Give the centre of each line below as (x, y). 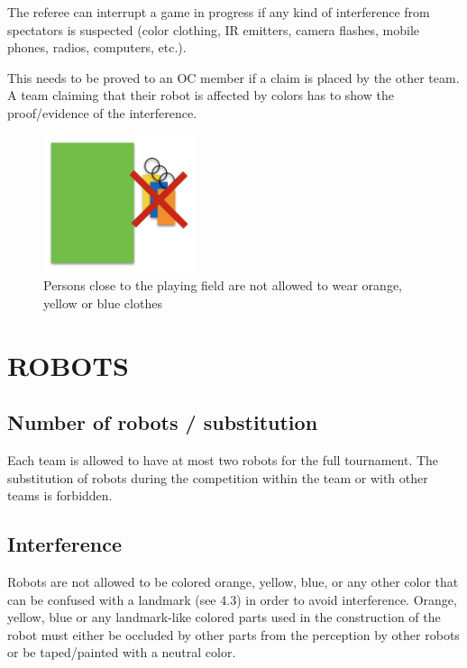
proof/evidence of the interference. (102, 112)
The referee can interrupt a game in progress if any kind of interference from (219, 12)
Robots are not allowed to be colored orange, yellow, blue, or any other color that (233, 582)
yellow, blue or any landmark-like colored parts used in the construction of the (224, 617)
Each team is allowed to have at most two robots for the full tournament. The (223, 460)
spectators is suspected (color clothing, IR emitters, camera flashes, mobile (214, 29)
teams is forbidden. (60, 495)
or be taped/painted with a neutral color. (122, 652)
